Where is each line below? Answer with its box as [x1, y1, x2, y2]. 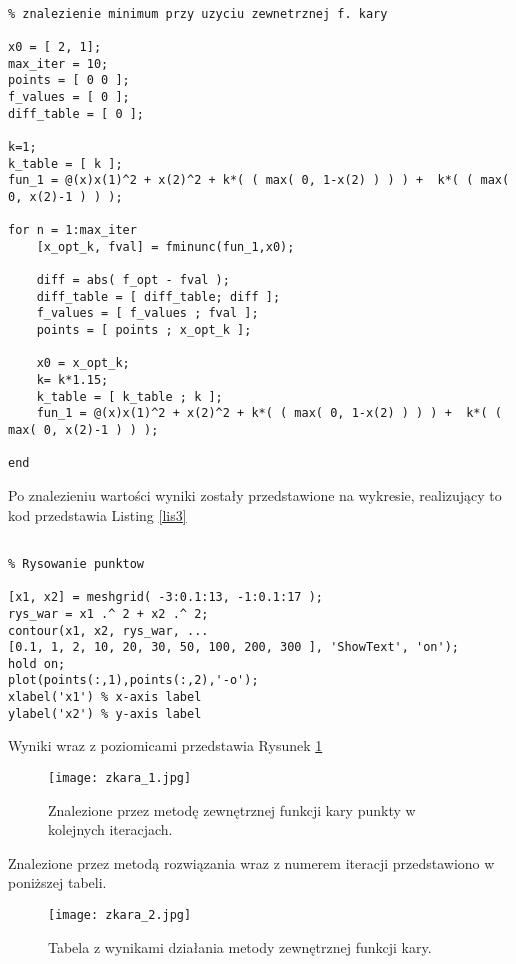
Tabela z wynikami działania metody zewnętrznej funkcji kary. [48, 936, 432, 957]
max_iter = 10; [8, 56, 109, 71]
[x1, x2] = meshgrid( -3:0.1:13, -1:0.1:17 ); [8, 590, 323, 605]
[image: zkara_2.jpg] [48, 908, 192, 923]
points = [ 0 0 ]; [8, 73, 130, 88]
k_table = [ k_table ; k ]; [36, 389, 223, 404]
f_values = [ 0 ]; [8, 89, 130, 104]
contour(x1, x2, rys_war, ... [8, 623, 209, 638]
